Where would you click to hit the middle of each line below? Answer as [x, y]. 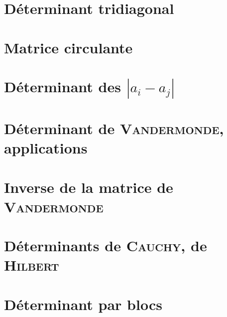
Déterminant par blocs [83, 304]
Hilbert [32, 265]
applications [46, 148]
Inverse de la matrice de [89, 187]
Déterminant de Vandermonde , [114, 128]
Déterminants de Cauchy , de [106, 245]
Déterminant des [62, 86]
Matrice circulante [68, 47]
